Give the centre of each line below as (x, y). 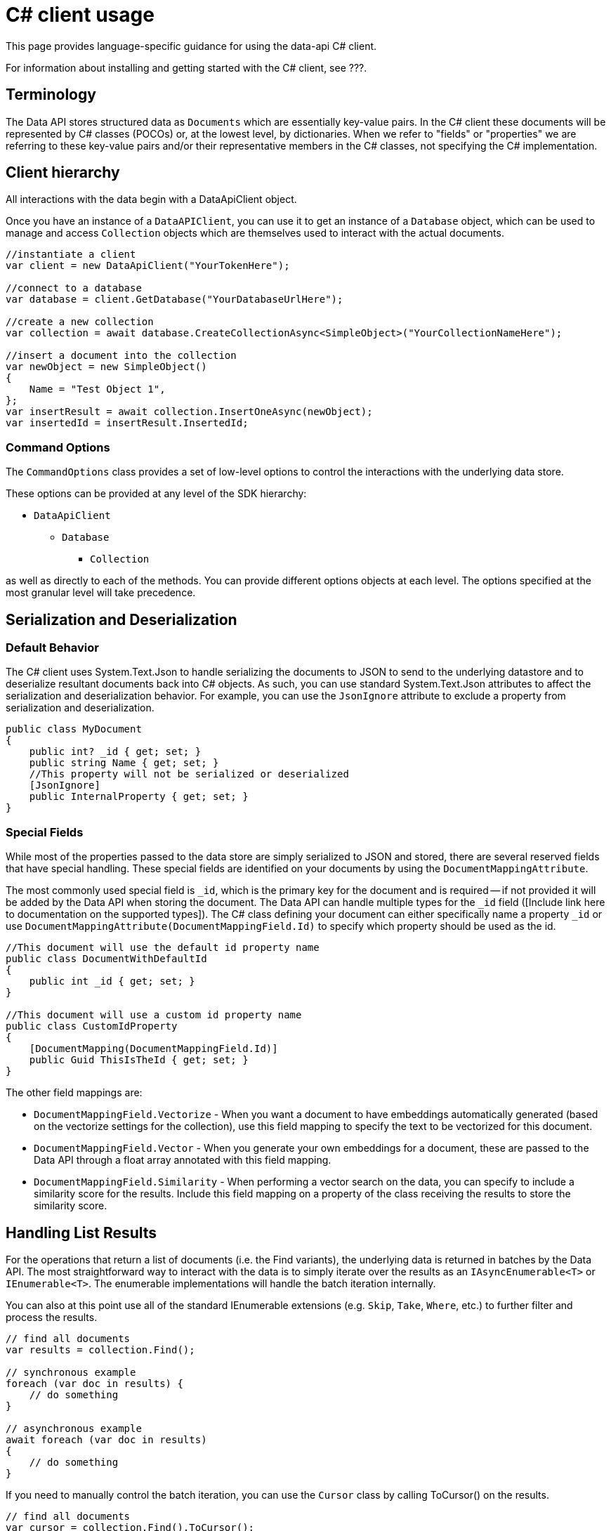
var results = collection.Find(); (100, 1350)
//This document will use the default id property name (163, 948)
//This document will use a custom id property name (154, 1015)
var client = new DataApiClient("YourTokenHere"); (148, 266)
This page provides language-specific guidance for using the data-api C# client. (191, 46)
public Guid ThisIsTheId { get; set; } (139, 1060)
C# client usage (80, 15)
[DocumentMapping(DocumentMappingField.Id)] (153, 1049)
